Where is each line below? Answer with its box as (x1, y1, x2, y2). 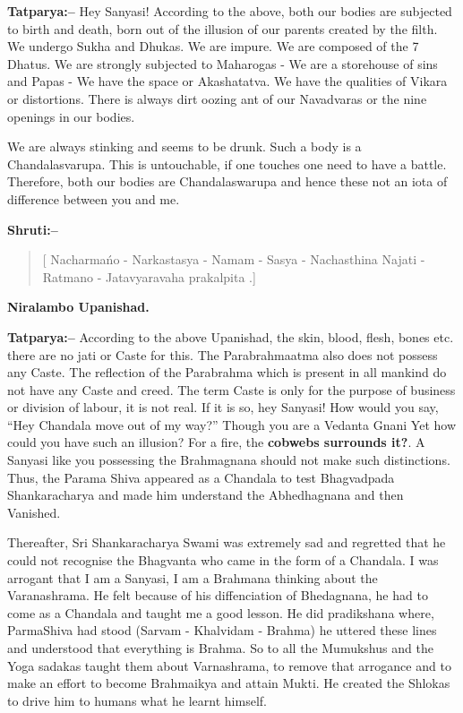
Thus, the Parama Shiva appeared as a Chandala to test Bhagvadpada (7, 468, 395, 486)
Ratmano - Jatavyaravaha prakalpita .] (42, 267, 256, 286)
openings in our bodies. (7, 107, 135, 125)
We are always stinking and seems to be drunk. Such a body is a (7, 137, 362, 156)
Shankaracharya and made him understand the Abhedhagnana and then (7, 485, 404, 504)
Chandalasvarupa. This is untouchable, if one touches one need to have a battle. (7, 154, 447, 173)
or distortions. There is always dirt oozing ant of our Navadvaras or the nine (7, 89, 427, 107)
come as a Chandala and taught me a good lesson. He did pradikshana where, (7, 603, 434, 622)
